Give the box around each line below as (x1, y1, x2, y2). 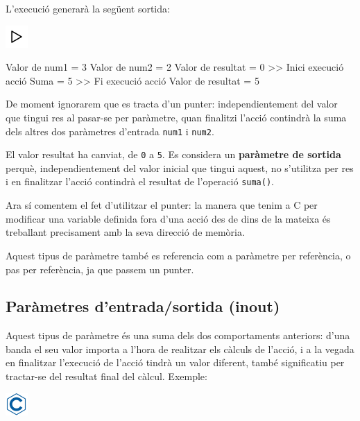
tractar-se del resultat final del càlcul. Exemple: (6, 369, 207, 384)
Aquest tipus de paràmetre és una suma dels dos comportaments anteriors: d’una (6, 328, 350, 343)
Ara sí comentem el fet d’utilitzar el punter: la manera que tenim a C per (6, 198, 318, 212)
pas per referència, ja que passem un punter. (6, 261, 194, 276)
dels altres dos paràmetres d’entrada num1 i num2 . (6, 123, 214, 138)
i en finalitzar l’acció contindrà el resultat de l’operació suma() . (6, 174, 274, 189)
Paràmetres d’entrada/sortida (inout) (6, 295, 280, 317)
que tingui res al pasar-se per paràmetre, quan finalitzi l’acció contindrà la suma (6, 110, 347, 124)
